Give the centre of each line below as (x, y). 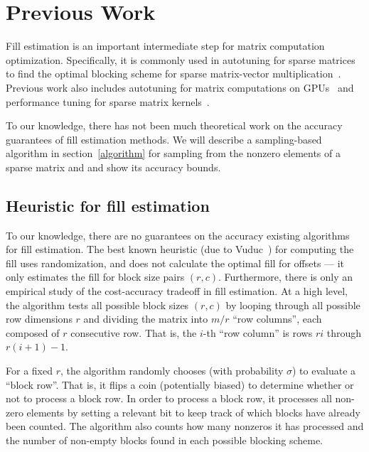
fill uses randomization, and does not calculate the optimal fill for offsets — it (175, 263)
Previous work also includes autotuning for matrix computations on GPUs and (180, 87)
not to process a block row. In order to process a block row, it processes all (169, 398)
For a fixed (29, 371)
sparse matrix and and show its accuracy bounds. (113, 167)
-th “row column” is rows (258, 332)
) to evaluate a (324, 371)
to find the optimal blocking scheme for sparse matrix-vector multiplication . (173, 74)
